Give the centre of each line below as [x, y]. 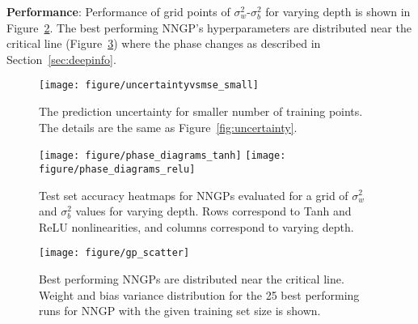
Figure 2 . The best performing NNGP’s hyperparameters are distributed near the [209, 27]
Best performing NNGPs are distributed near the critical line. [192, 278]
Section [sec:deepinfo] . [61, 59]
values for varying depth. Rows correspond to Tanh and [213, 211]
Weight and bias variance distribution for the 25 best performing [199, 294]
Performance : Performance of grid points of [118, 11]
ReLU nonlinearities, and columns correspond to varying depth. [196, 226]
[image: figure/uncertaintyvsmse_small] [149, 85]
